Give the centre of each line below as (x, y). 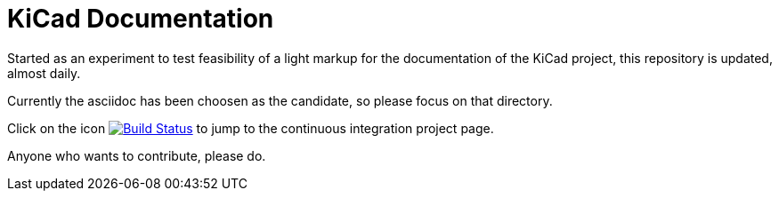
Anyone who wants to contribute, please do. (137, 155)
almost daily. (44, 73)
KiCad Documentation (141, 19)
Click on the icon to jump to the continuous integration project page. (251, 128)
